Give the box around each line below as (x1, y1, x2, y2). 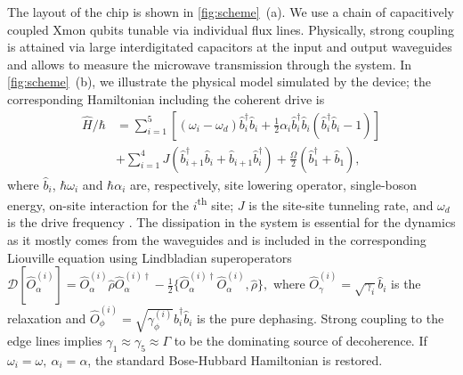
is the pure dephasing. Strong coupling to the (197, 308, 444, 327)
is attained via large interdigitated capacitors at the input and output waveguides (7, 37, 452, 56)
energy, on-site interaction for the (7, 195, 189, 214)
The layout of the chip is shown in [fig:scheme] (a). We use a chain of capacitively (7, 3, 454, 20)
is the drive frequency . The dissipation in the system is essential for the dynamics (7, 213, 456, 232)
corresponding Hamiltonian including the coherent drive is (7, 89, 325, 108)
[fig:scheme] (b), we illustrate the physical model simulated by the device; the (7, 72, 431, 91)
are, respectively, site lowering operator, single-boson (129, 175, 418, 193)
